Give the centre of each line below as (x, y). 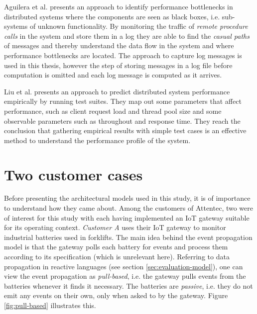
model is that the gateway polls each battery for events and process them (116, 247)
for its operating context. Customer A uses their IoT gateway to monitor (115, 227)
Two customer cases (73, 174)
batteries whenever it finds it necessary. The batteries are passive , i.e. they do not (128, 285)
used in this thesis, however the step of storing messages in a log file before (118, 65)
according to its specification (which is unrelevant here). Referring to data (117, 256)
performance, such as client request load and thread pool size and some (113, 111)
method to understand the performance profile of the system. (97, 140)
